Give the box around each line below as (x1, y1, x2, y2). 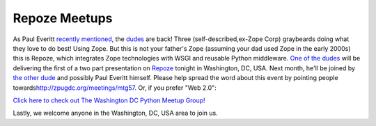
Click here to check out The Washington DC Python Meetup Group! (13, 96, 205, 104)
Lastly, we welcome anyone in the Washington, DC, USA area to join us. (13, 109, 219, 118)
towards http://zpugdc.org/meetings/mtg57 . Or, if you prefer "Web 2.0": (13, 84, 217, 92)
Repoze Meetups (13, 10, 113, 26)
